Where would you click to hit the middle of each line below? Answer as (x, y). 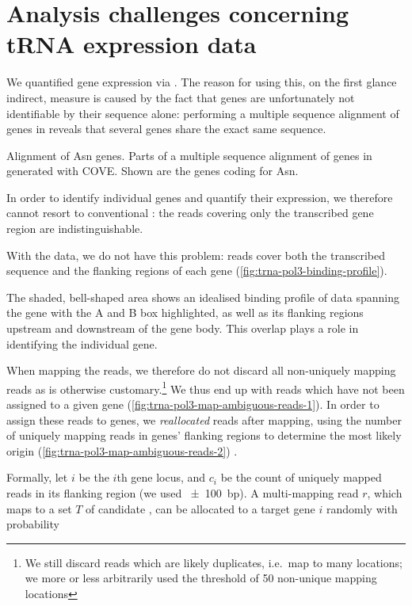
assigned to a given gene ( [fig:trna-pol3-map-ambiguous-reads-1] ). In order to (193, 404)
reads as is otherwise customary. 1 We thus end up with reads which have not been (206, 387)
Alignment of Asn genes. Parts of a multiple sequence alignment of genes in (189, 155)
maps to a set (39, 508)
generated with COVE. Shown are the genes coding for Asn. (153, 171)
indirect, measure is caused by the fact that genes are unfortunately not (181, 97)
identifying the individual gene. (82, 343)
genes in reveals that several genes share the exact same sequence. (166, 129)
